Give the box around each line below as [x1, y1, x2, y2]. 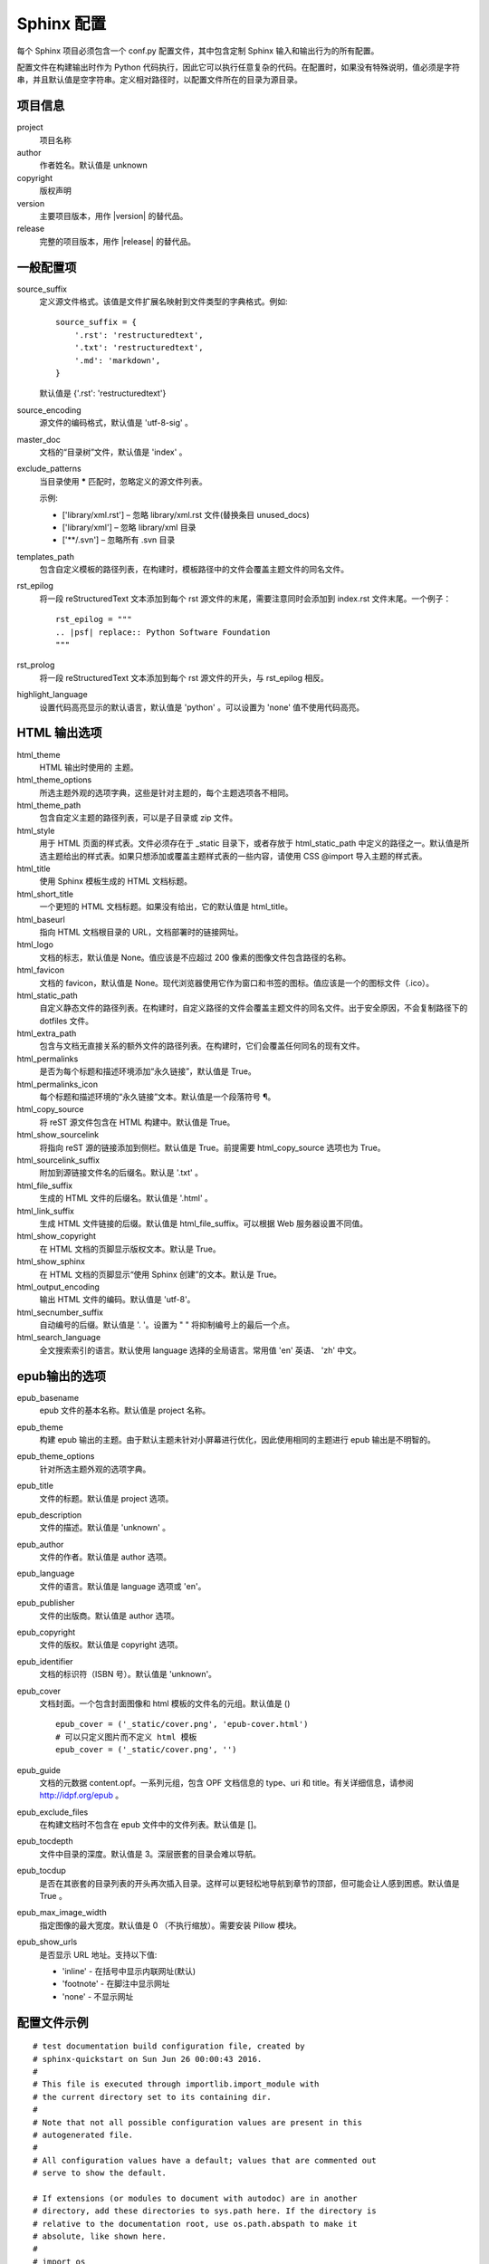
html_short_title [16, 888, 74, 899]
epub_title [16, 1481, 54, 1492]
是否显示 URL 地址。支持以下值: [39, 1949, 158, 1960]
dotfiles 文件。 [39, 1015, 94, 1026]
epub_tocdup [16, 1866, 67, 1876]
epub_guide [16, 1764, 61, 1775]
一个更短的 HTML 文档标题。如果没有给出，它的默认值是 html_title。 [39, 901, 293, 912]
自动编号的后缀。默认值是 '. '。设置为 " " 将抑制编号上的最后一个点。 [39, 1319, 295, 1330]
